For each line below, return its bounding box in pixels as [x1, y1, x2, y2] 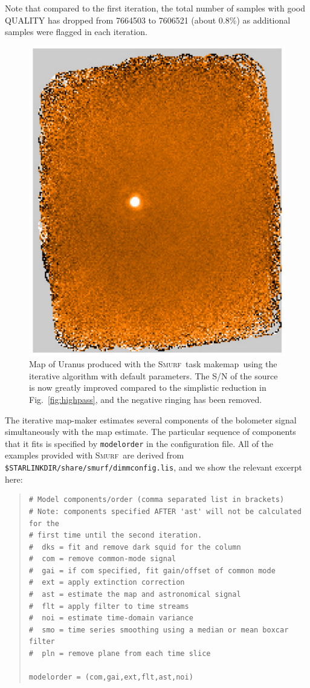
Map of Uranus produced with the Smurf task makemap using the [29, 358, 277, 370]
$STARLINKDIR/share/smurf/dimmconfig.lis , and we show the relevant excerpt [5, 461, 303, 474]
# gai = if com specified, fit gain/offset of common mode [28, 566, 276, 575]
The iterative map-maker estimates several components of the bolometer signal [5, 413, 297, 426]
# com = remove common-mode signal [28, 555, 176, 564]
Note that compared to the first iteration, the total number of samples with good [5, 2, 305, 14]
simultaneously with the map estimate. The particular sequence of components [5, 425, 296, 438]
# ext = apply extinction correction [28, 578, 185, 587]
